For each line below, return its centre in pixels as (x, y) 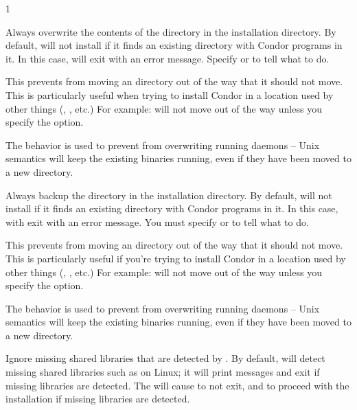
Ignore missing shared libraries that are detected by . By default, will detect (165, 358)
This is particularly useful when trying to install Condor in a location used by (170, 94)
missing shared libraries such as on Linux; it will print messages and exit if (163, 372)
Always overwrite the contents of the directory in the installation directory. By (171, 31)
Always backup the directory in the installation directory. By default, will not (169, 195)
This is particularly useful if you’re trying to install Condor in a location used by (176, 258)
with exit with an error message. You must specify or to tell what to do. (157, 221)
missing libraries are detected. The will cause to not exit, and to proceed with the (177, 385)
